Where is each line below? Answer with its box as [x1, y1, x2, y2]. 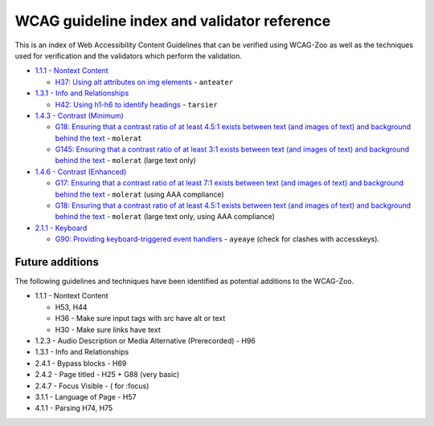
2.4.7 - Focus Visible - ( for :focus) [35, 381, 149, 391]
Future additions [14, 255, 100, 269]
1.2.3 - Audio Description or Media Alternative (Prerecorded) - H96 [35, 336, 256, 346]
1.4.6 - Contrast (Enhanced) [35, 167, 127, 176]
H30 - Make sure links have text [55, 325, 161, 335]
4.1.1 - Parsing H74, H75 [35, 404, 113, 413]
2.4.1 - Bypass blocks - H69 [35, 358, 127, 368]
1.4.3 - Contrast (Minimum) [35, 111, 125, 120]
